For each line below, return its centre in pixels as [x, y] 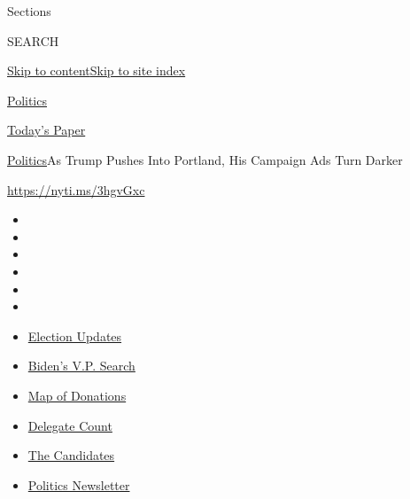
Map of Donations [77, 395]
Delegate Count [70, 425]
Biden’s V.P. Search [81, 366]
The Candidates [71, 455]
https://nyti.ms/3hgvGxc [76, 189]
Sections [29, 11]
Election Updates [75, 335]
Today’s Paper [46, 130]
